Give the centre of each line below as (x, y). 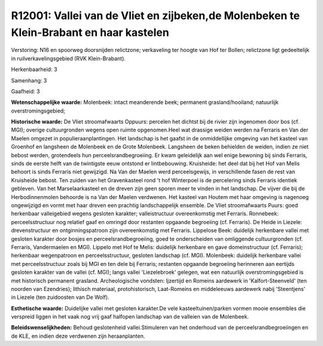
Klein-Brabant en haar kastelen (90, 32)
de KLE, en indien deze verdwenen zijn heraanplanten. (78, 336)
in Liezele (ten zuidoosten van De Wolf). (60, 297)
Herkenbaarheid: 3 (34, 69)
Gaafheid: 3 (25, 91)
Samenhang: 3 (29, 80)
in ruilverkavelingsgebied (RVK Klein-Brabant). (68, 58)
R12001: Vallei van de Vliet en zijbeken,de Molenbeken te (156, 16)
